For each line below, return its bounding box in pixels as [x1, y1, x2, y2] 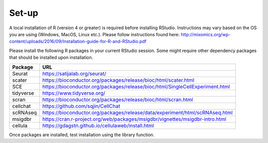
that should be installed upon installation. [9, 54, 93, 60]
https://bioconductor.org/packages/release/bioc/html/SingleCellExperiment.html [42, 83, 230, 90]
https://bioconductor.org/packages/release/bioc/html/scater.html [42, 77, 195, 84]
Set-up [9, 7, 38, 18]
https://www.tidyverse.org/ [42, 90, 106, 96]
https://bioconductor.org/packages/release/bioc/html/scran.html [42, 96, 194, 103]
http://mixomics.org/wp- [180, 31, 231, 37]
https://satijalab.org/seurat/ [42, 70, 106, 77]
